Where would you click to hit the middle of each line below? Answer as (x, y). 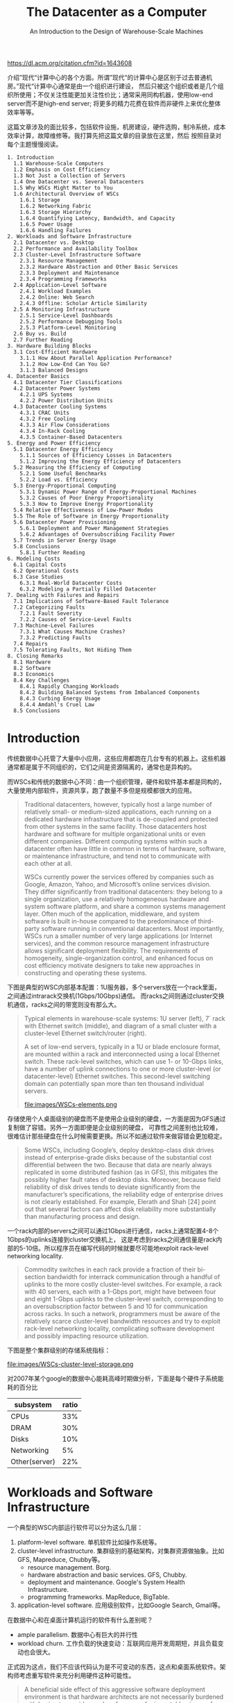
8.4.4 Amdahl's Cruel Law (57, 705)
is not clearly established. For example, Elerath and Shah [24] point (120, 1201)
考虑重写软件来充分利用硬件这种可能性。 (77, 1675)
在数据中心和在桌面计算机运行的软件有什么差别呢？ (80, 1620)
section (35, 1276)
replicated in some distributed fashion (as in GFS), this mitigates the (121, 1172)
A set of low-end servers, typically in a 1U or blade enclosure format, (122, 1046)
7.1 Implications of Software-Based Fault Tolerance (91, 601)
